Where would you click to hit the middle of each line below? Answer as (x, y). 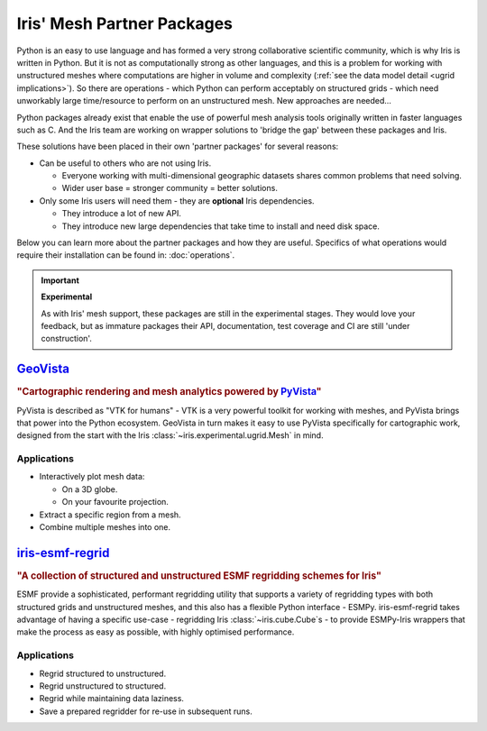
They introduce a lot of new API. (122, 214)
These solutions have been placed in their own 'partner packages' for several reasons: (178, 146)
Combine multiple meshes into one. (105, 527)
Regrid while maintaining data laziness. (112, 699)
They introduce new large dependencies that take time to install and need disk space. (221, 226)
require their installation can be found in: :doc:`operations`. (126, 255)
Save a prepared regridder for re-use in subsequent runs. (146, 711)
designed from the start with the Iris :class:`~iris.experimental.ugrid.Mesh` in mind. (170, 435)
